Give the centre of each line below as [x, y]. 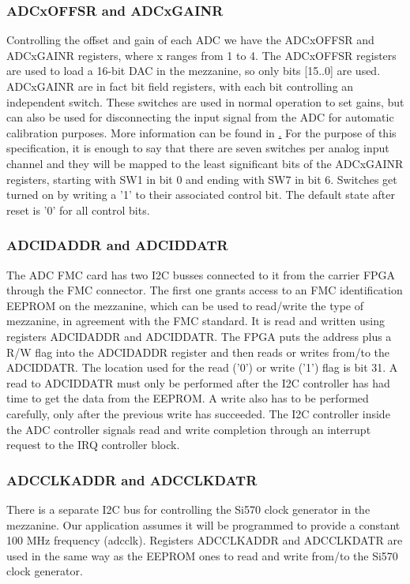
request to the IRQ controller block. [93, 445]
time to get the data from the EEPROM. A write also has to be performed [188, 398]
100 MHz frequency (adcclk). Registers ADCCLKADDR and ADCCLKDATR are [205, 540]
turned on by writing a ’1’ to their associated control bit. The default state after [201, 195]
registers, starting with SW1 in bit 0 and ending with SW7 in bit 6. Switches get [202, 179]
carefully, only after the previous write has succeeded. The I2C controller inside [198, 413]
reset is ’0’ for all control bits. [78, 210]
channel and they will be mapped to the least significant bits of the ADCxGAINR [205, 163]
